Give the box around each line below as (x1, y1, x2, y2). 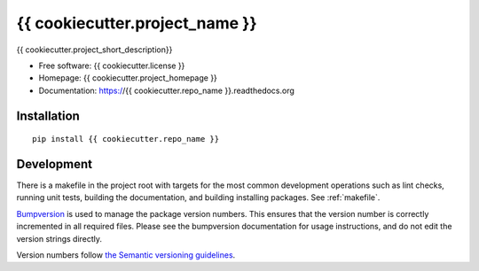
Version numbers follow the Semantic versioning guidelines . (16, 249, 236, 260)
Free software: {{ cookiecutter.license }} (38, 60, 185, 71)
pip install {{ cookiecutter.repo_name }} (32, 134, 220, 144)
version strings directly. (16, 233, 102, 244)
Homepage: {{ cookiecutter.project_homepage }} (38, 73, 217, 83)
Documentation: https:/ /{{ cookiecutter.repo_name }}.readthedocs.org (38, 85, 294, 96)
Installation (16, 108, 80, 123)
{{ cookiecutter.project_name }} (16, 13, 257, 33)
